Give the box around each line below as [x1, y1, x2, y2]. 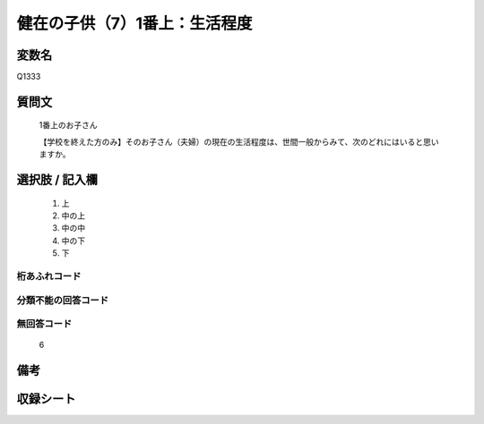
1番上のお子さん [39, 120, 98, 131]
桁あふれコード [16, 269, 82, 282]
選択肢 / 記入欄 [16, 173, 99, 188]
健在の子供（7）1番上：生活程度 [16, 13, 253, 33]
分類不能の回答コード [16, 293, 109, 306]
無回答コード [16, 318, 73, 330]
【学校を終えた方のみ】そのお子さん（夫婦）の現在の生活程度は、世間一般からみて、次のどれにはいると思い [39, 136, 439, 147]
